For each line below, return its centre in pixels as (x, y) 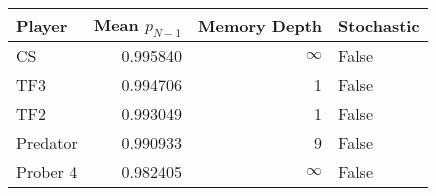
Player (42, 25)
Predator (47, 143)
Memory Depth (260, 25)
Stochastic (379, 25)
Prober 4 (47, 172)
